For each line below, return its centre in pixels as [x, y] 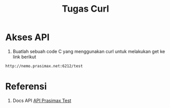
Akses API [27, 37]
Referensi [26, 86]
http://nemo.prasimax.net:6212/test [44, 66]
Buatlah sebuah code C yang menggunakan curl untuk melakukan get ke [89, 51]
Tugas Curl [86, 9]
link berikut [24, 57]
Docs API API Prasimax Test [42, 100]
